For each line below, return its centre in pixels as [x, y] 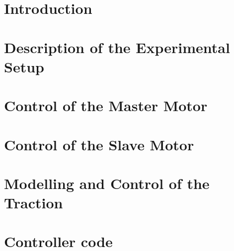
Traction [34, 203]
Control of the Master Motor [106, 105]
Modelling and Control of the [107, 183]
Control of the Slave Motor [99, 144]
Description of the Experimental [117, 47]
